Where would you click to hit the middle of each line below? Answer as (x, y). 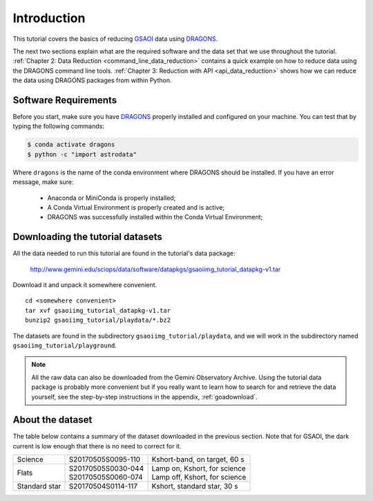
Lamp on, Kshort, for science (199, 468)
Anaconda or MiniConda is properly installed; (112, 198)
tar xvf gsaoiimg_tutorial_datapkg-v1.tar (98, 310)
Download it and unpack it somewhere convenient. (85, 285)
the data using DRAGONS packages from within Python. (92, 80)
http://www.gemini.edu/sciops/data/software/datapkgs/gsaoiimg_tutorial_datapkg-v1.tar (155, 269)
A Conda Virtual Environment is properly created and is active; (136, 207)
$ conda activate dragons (71, 145)
